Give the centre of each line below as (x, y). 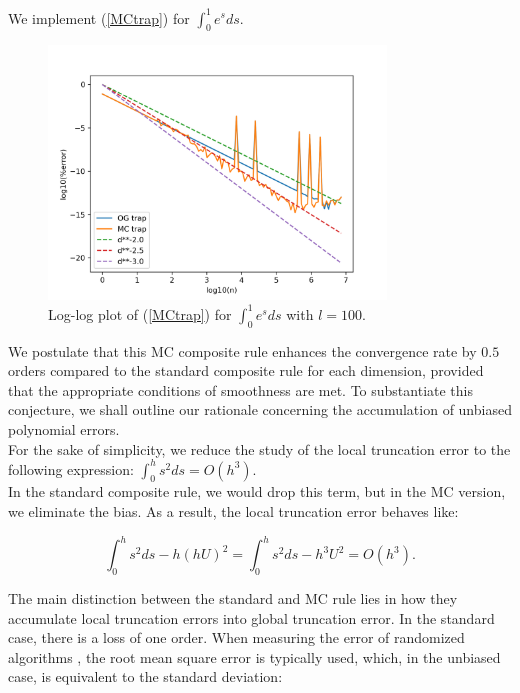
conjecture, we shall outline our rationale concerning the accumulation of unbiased (260, 409)
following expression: (71, 468)
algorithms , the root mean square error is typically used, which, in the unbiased (254, 656)
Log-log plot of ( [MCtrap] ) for (140, 313)
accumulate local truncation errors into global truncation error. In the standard (251, 617)
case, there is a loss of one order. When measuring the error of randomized (236, 637)
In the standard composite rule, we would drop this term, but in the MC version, (257, 491)
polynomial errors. (64, 428)
